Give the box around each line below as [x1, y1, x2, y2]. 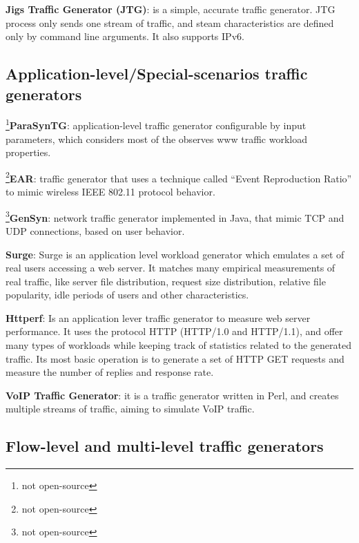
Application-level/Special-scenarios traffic [6, 63, 308, 84]
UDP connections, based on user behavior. [6, 223, 185, 238]
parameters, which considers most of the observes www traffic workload [6, 131, 307, 146]
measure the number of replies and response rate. [6, 365, 214, 379]
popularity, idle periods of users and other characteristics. [6, 287, 249, 302]
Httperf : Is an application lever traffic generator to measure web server [6, 310, 311, 325]
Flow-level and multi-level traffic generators [6, 435, 324, 457]
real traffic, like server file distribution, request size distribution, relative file [6, 274, 326, 288]
